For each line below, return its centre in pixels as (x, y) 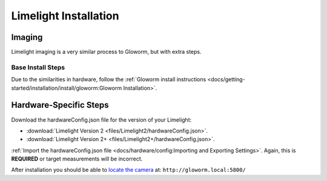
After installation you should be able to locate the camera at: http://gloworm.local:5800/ (129, 170)
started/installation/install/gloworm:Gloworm (67, 88)
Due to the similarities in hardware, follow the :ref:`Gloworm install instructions (109, 79)
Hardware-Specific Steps (60, 105)
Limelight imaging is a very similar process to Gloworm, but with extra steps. (107, 52)
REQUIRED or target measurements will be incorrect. (77, 159)
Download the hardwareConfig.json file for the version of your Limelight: (101, 120)
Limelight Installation (65, 16)
